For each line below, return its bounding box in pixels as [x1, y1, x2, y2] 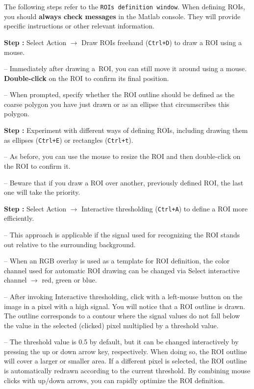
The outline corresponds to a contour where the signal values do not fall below [4, 311, 240, 321]
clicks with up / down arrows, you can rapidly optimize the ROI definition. [4, 375, 225, 385]
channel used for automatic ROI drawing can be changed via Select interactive [4, 265, 240, 275]
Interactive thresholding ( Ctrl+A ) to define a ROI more [81, 203, 248, 213]
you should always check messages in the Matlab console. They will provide [4, 11, 241, 21]
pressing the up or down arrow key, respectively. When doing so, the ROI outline [4, 346, 247, 356]
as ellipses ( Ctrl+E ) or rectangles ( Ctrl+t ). [4, 134, 133, 145]
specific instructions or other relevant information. [4, 21, 154, 31]
